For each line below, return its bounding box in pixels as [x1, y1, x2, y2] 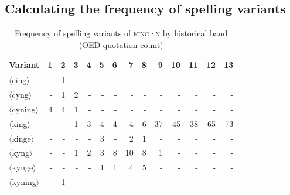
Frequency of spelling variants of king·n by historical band [14, 27, 228, 39]
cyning [12, 102, 36, 115]
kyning [12, 176, 36, 188]
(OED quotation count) [79, 38, 163, 50]
